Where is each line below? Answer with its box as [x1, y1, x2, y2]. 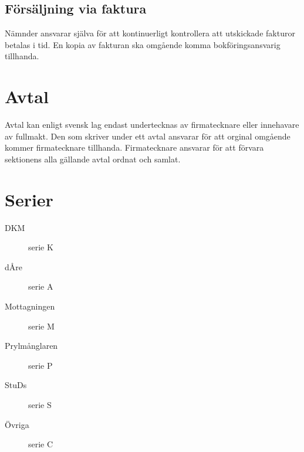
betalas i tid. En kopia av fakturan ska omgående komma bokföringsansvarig [5, 38, 281, 50]
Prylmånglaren [5, 339, 58, 352]
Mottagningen [5, 300, 55, 312]
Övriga [5, 418, 29, 430]
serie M [28, 320, 55, 332]
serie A [28, 280, 53, 293]
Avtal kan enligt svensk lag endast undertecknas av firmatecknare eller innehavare [5, 118, 299, 131]
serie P [28, 359, 53, 371]
